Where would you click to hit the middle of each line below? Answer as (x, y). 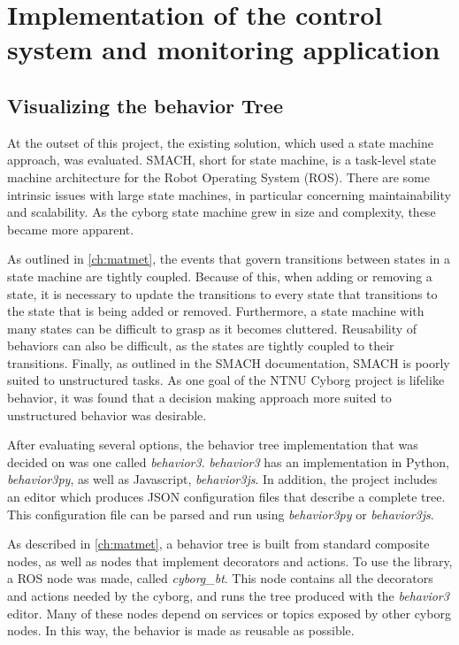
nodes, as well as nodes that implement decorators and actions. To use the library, (230, 561)
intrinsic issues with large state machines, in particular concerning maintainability (229, 194)
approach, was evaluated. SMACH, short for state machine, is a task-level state (222, 160)
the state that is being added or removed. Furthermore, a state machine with (216, 311)
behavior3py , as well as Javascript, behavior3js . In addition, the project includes (222, 479)
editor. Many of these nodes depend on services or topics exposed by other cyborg (229, 613)
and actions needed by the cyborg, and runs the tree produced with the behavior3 (228, 596)
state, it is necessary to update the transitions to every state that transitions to (222, 293)
